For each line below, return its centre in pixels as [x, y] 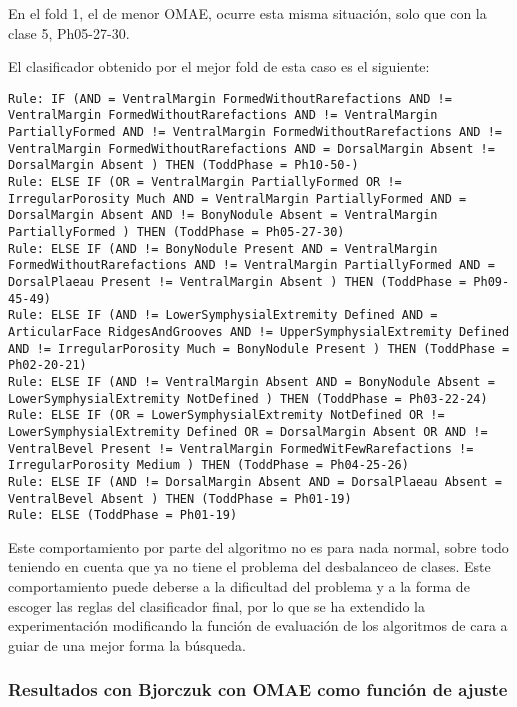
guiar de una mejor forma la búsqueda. [127, 644]
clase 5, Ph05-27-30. [69, 32]
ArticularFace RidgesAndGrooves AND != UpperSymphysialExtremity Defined [259, 331]
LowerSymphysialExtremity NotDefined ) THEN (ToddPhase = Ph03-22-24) [248, 398]
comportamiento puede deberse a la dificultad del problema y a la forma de [239, 586]
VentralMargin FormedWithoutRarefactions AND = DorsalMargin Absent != [251, 148]
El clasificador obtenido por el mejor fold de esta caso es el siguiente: [219, 66]
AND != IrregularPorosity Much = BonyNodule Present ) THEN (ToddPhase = [259, 348]
